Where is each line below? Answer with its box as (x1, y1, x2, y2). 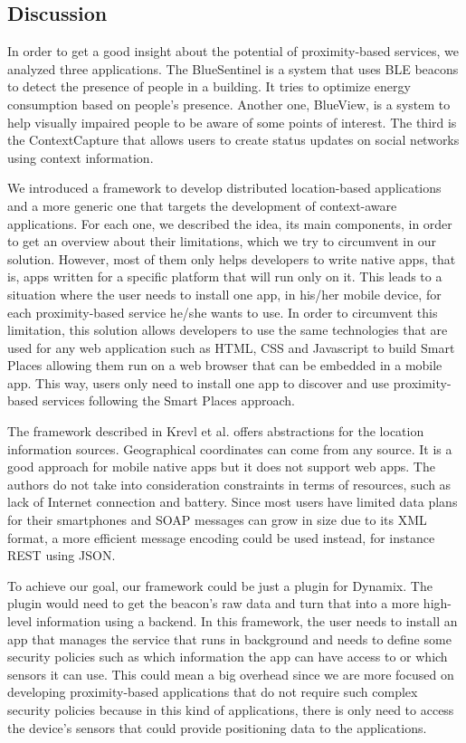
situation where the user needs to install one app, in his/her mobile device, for (7, 284, 442, 303)
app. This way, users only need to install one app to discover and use (7, 373, 390, 392)
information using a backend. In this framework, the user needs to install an (35, 612, 458, 631)
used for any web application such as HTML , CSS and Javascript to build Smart (7, 338, 455, 357)
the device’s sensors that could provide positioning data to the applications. (7, 718, 427, 737)
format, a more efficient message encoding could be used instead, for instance (7, 528, 435, 547)
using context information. (7, 148, 154, 167)
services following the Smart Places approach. (42, 391, 295, 410)
